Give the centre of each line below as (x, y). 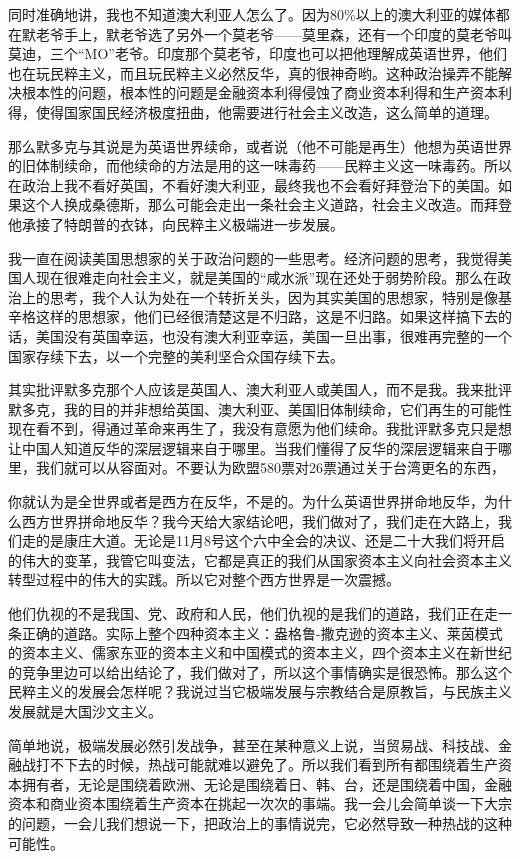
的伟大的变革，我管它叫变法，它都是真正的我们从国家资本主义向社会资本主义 (260, 559)
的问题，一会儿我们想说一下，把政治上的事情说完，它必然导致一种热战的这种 (260, 822)
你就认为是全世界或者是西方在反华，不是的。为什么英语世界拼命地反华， (246, 501)
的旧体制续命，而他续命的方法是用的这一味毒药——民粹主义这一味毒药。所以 (260, 165)
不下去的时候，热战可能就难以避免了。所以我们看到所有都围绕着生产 (273, 764)
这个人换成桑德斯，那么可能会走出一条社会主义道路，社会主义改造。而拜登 (266, 204)
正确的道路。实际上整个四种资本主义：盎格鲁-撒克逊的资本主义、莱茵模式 (262, 632)
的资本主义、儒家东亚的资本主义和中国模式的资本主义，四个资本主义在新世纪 (260, 652)
